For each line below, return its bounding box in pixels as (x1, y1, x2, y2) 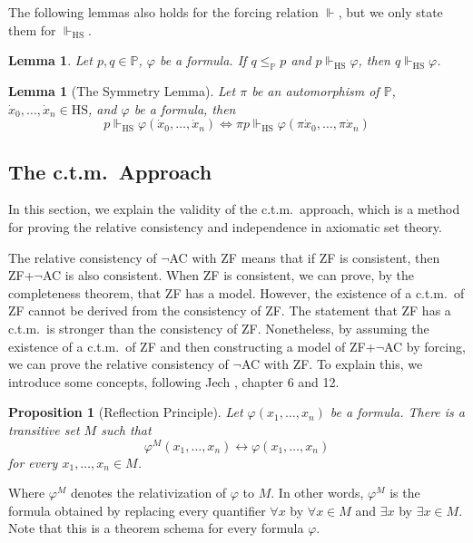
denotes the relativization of (70, 483, 227, 502)
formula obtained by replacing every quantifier (8, 500, 266, 519)
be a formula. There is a (330, 402, 465, 422)
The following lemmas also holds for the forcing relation (8, 3, 319, 21)
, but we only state (338, 3, 443, 21)
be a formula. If (159, 51, 247, 70)
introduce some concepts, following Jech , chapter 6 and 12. (8, 372, 340, 391)
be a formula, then (133, 99, 236, 118)
